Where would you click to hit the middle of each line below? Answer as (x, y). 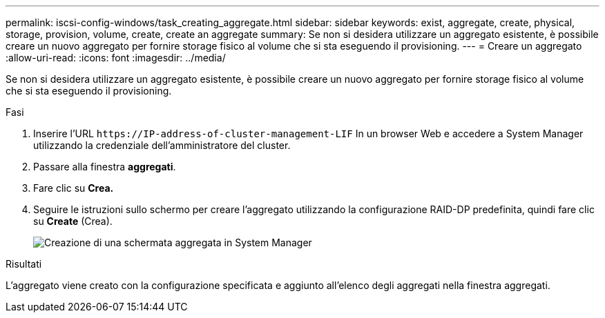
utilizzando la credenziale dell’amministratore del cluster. (162, 145)
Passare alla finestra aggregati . (105, 167)
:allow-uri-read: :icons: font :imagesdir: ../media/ (116, 58)
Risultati (24, 264)
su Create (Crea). (73, 221)
